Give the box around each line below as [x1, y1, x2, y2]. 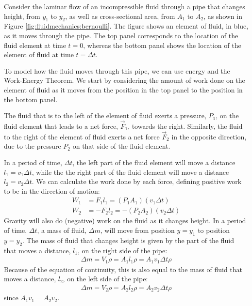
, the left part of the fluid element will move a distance [72, 157, 235, 167]
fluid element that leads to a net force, [4, 121, 118, 131]
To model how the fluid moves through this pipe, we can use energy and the [4, 65, 230, 76]
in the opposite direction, [171, 131, 247, 141]
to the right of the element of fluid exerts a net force [4, 131, 160, 141]
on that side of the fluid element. [72, 141, 170, 151]
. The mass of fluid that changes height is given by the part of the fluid [22, 235, 234, 245]
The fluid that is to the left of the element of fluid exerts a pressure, [4, 110, 206, 121]
